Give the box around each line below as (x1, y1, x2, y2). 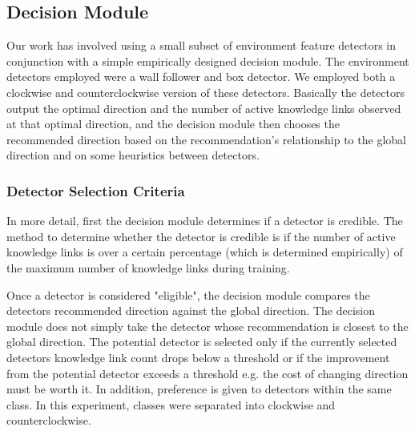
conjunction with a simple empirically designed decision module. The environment (6, 52, 409, 69)
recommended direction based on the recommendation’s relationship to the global (6, 131, 406, 147)
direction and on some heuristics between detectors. (6, 147, 260, 163)
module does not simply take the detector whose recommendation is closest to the (6, 317, 409, 334)
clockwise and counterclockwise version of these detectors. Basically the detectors (6, 83, 405, 100)
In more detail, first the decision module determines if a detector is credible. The (6, 212, 403, 229)
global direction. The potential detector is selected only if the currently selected (6, 333, 397, 350)
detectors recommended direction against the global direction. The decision (6, 302, 376, 319)
